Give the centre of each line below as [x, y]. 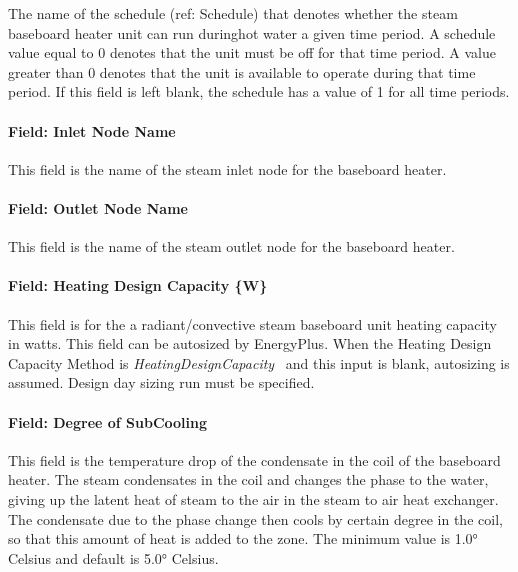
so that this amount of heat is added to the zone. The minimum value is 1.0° [243, 538]
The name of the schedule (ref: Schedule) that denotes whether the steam [233, 13]
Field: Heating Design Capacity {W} [138, 285]
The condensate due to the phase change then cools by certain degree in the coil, [255, 518]
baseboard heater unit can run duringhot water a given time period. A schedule [252, 32]
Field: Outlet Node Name [98, 207]
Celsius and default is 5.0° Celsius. [113, 557]
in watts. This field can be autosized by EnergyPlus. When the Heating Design [250, 343]
